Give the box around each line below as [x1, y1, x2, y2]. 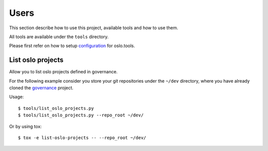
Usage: [9, 94, 24, 100]
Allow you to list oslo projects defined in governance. [9, 69, 118, 75]
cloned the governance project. [9, 85, 74, 91]
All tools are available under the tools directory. [9, 34, 109, 40]
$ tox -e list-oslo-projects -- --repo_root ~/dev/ [18, 135, 146, 141]
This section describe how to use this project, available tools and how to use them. [9, 25, 179, 31]
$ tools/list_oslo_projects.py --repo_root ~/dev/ [18, 112, 144, 118]
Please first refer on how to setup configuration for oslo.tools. [9, 43, 135, 49]
